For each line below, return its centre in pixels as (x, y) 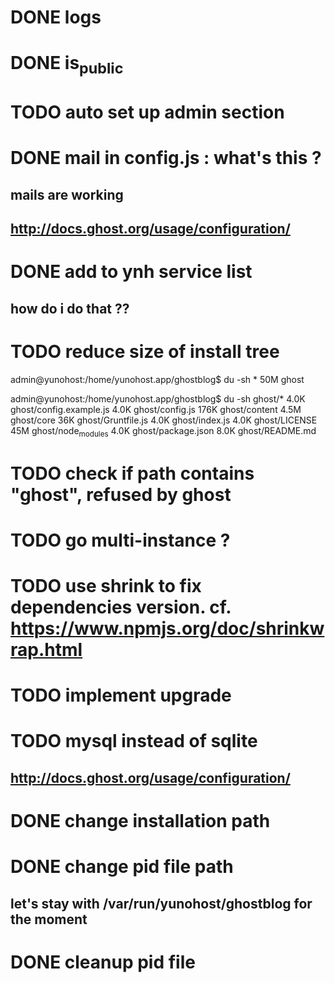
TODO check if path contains (132, 473)
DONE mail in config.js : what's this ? (166, 158)
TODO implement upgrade (121, 695)
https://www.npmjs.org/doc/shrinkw (167, 628)
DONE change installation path (140, 820)
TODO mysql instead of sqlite (134, 741)
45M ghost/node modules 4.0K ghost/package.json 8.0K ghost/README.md (163, 431)
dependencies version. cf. (121, 607)
